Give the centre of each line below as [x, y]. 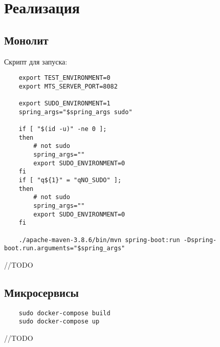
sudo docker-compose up [59, 322]
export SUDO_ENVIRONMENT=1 [64, 104]
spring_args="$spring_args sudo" [75, 112]
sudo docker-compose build [64, 313]
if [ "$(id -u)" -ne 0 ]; [63, 129]
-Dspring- [200, 240]
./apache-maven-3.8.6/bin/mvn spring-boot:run [99, 240]
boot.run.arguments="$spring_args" [65, 248]
